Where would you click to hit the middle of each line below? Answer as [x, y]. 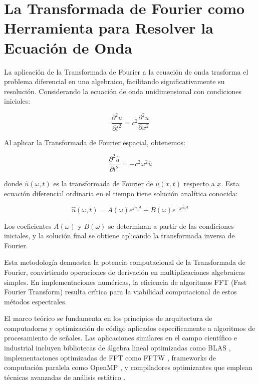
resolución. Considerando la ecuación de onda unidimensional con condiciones [123, 91]
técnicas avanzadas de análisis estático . [65, 377]
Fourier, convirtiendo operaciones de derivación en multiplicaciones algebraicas [124, 272]
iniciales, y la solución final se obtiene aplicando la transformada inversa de [119, 236]
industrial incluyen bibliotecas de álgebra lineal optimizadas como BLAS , [117, 348]
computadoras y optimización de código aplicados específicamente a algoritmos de [130, 328]
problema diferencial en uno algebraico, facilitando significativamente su [114, 81]
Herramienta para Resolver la [109, 28]
